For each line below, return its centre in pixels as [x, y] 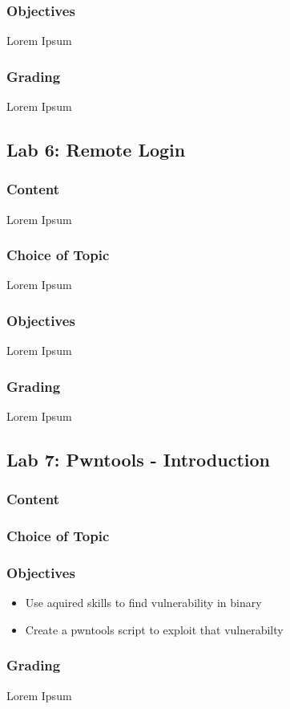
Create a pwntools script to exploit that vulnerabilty [154, 629]
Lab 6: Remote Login [96, 150]
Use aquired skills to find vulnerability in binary [143, 603]
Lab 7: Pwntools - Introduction [138, 460]
